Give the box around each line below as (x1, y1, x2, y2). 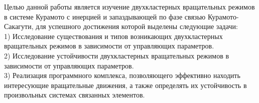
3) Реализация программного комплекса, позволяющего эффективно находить (4, 70, 240, 80)
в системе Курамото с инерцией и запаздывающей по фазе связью (4, 11, 206, 21)
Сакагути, (4, 21, 34, 31)
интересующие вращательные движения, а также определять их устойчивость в (4, 79, 247, 90)
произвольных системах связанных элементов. (4, 89, 145, 100)
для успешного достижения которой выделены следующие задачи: (36, 21, 238, 31)
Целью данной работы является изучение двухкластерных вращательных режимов (4, 1, 255, 11)
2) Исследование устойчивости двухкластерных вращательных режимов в (4, 50, 229, 60)
